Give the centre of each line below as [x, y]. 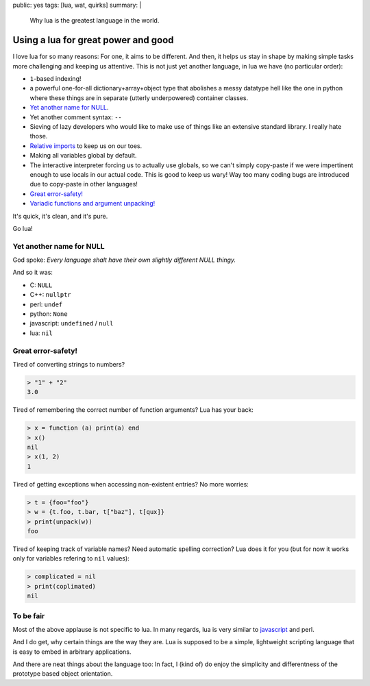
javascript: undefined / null [72, 323]
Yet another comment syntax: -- [76, 117]
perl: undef [46, 304]
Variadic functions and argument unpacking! [92, 204]
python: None [49, 314]
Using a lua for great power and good [93, 40]
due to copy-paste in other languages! [84, 184]
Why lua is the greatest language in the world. [95, 21]
